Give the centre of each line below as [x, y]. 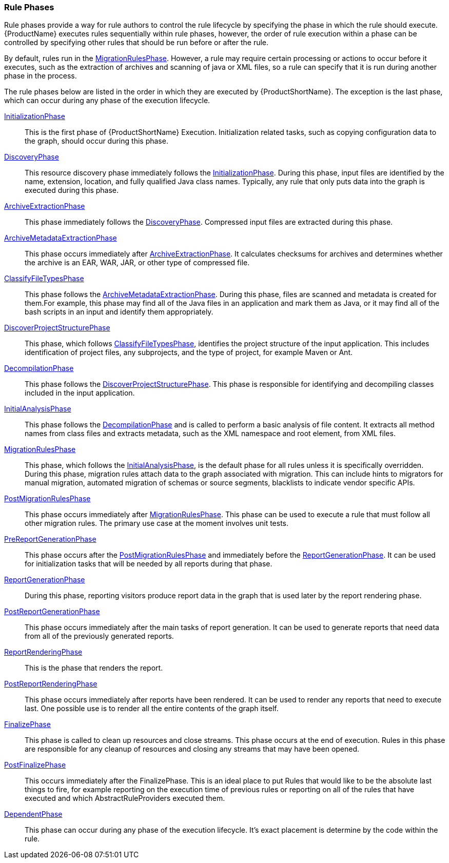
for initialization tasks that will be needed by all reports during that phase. [149, 564]
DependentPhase [33, 814]
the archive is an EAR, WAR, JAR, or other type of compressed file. [137, 263]
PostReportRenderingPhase [51, 684]
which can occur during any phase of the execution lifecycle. [107, 101]
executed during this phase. [72, 190]
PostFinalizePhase [35, 765]
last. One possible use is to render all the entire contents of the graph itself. [152, 709]
